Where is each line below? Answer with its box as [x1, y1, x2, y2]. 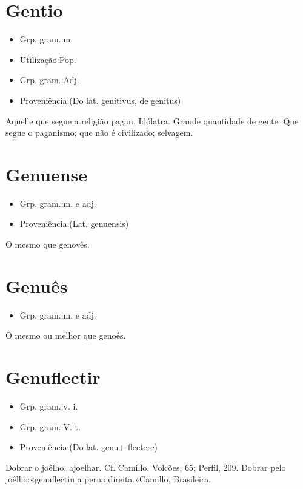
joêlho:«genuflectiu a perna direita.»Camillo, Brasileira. [5, 473, 211, 485]
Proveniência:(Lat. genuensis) [19, 217, 129, 230]
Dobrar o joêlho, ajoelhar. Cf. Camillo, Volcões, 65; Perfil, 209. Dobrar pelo [5, 460, 286, 473]
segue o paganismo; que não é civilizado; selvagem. [5, 126, 193, 139]
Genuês [5, 273, 68, 298]
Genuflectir [5, 365, 101, 390]
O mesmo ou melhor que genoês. [5, 329, 126, 342]
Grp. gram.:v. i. [19, 400, 78, 413]
